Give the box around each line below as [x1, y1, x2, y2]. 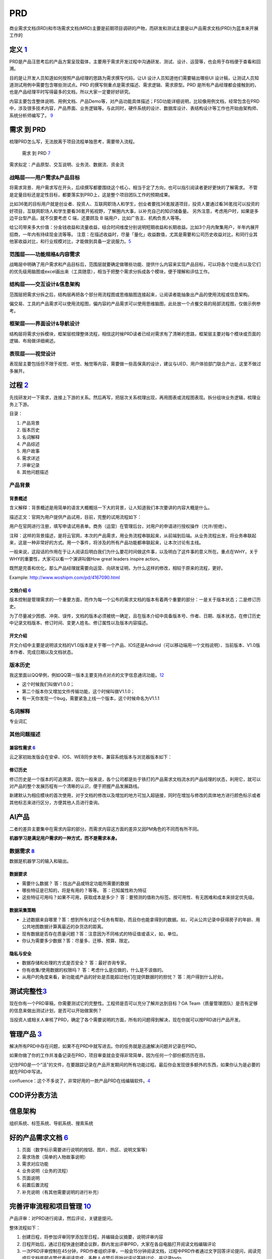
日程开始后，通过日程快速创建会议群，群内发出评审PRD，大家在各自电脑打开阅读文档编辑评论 [22, 1241, 217, 1247]
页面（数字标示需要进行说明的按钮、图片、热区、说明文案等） [22, 1147, 150, 1153]
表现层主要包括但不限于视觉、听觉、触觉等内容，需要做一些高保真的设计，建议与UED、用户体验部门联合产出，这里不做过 [9, 361, 261, 367]
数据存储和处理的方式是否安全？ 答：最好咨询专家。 [22, 960, 129, 966]
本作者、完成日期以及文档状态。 [9, 649, 76, 655]
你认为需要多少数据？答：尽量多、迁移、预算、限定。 [22, 938, 132, 944]
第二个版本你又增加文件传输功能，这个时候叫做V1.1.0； [22, 688, 135, 694]
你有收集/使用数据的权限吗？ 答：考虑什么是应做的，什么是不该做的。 [22, 967, 166, 973]
